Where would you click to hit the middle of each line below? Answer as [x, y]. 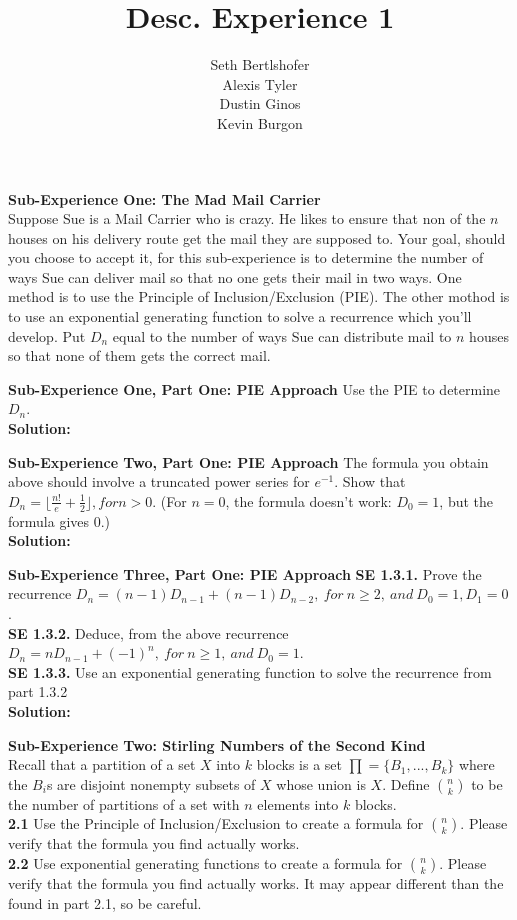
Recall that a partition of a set [102, 764]
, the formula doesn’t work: [308, 500]
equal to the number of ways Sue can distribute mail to [282, 335]
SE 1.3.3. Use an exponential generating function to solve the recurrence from [250, 671]
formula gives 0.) [59, 520]
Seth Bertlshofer [260, 64]
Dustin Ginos [260, 103]
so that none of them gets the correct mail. [139, 355]
